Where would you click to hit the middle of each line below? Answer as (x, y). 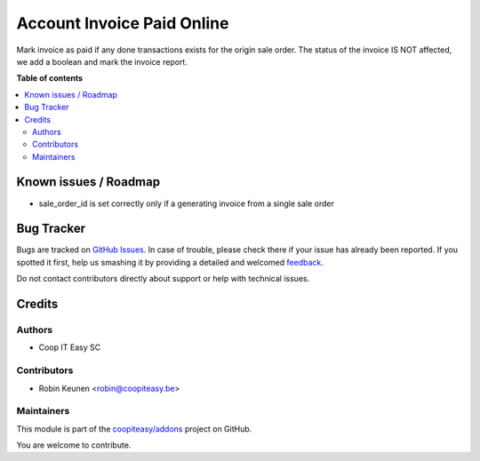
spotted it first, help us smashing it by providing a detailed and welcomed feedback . (170, 262)
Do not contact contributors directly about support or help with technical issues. (163, 279)
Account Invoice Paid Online (123, 23)
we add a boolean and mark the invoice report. (102, 61)
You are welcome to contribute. (74, 445)
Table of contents (50, 78)
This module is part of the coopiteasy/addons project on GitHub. (134, 429)
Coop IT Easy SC (70, 347)
